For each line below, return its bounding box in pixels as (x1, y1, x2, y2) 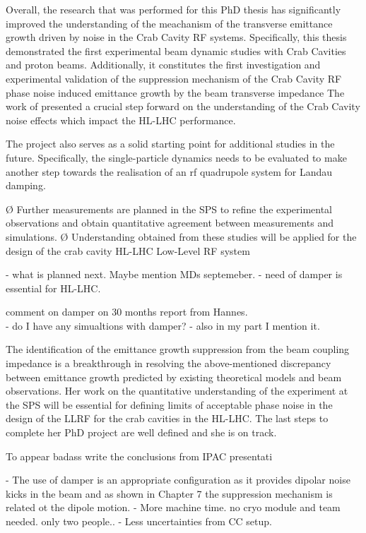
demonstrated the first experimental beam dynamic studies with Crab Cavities (6, 43, 346, 58)
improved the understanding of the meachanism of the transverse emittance (6, 16, 333, 30)
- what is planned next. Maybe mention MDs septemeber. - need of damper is (6, 267, 343, 282)
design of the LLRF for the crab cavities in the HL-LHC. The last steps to (6, 411, 329, 426)
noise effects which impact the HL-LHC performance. (6, 112, 236, 127)
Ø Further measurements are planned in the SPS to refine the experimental (6, 201, 333, 216)
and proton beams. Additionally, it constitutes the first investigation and (6, 57, 321, 72)
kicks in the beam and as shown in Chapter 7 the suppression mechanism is (6, 486, 333, 501)
